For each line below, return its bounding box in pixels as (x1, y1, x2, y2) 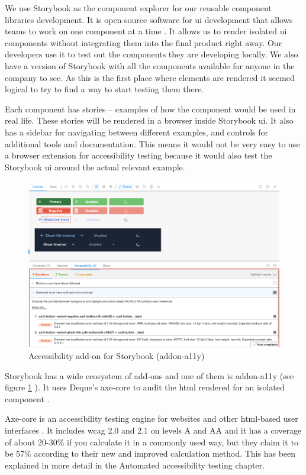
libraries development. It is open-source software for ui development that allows (5, 13, 293, 25)
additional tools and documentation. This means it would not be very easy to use (5, 137, 300, 150)
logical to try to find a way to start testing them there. (5, 83, 204, 95)
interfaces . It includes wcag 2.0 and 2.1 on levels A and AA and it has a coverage (5, 424, 302, 437)
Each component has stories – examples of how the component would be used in (5, 102, 296, 115)
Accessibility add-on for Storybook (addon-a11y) (28, 350, 205, 362)
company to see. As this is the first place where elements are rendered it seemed (5, 71, 295, 83)
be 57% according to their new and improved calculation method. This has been (5, 447, 296, 460)
